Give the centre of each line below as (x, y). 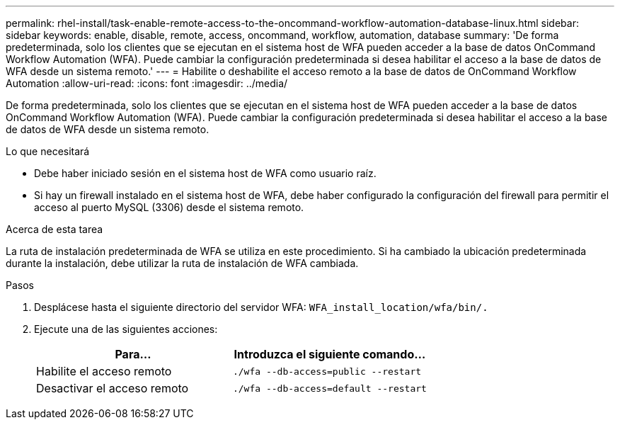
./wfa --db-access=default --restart (329, 388)
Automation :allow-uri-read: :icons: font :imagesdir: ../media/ (147, 83)
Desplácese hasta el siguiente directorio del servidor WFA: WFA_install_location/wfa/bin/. (261, 307)
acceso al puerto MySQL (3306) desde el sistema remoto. (169, 207)
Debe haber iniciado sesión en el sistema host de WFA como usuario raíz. (205, 173)
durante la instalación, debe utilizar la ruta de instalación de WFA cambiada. (182, 263)
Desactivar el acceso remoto (113, 388)
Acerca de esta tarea (54, 229)
